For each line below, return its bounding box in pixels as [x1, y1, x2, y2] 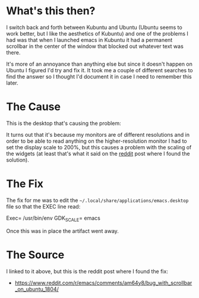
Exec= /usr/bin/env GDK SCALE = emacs [6, 214, 101, 223]
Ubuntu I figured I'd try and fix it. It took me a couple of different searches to [6, 66, 193, 73]
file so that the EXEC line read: [6, 203, 81, 210]
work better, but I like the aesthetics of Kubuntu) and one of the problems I [6, 30, 189, 37]
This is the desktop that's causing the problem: [6, 120, 121, 127]
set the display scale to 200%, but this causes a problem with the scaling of [6, 143, 192, 150]
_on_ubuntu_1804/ [14, 286, 59, 293]
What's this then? [6, 4, 96, 18]
